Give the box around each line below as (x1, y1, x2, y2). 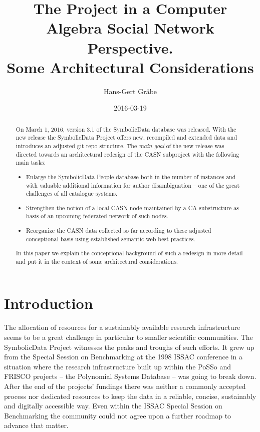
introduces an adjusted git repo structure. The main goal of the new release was (16, 141, 224, 150)
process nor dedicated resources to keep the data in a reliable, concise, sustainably (4, 390, 256, 401)
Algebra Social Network (46, 18, 214, 38)
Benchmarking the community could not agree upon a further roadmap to (4, 410, 231, 420)
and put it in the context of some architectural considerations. (16, 257, 178, 265)
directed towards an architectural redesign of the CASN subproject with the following (16, 150, 239, 158)
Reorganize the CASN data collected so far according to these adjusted (26, 226, 211, 234)
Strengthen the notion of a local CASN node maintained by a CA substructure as (26, 203, 239, 212)
